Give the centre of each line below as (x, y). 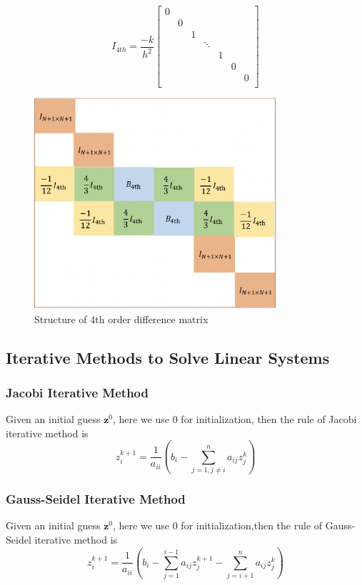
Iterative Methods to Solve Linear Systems (168, 357)
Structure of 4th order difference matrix (121, 319)
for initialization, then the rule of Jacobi (269, 419)
